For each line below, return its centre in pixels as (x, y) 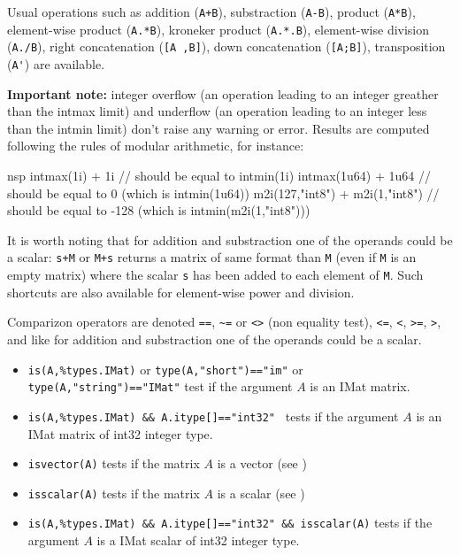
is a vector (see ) (262, 463)
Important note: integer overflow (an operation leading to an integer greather (223, 93)
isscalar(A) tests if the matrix (114, 493)
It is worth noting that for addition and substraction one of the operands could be (230, 239)
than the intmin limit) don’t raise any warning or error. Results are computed (218, 128)
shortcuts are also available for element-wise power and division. (181, 292)
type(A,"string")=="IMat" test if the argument (160, 386)
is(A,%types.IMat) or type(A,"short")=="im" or (165, 369)
